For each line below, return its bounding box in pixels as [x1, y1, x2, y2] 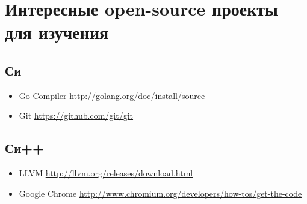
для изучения [5, 20, 109, 44]
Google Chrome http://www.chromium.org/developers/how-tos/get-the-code [19, 187, 302, 199]
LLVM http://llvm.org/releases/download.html [19, 167, 193, 179]
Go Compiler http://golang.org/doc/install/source [19, 89, 205, 101]
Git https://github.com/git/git [19, 109, 134, 122]
